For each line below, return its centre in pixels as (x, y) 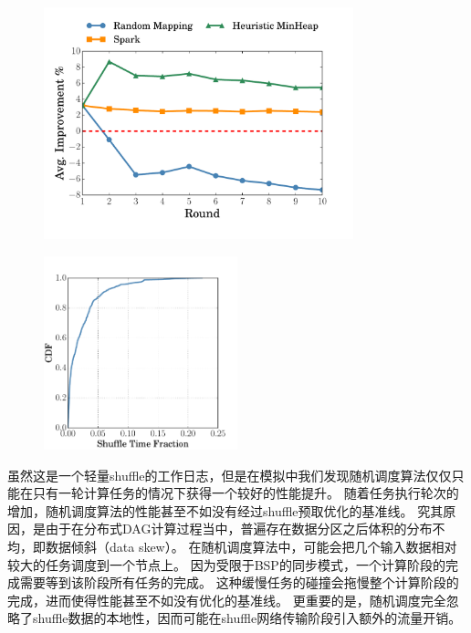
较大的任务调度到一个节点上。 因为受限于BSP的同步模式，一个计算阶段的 (226, 564)
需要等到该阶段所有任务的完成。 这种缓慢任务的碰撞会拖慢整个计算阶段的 (239, 582)
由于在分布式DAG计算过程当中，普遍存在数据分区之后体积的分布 (239, 529)
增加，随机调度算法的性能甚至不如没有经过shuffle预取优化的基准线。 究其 (225, 510)
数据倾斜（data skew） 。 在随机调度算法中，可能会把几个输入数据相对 (251, 546)
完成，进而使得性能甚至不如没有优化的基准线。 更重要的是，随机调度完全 (227, 600)
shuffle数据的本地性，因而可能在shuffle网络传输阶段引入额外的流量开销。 (247, 618)
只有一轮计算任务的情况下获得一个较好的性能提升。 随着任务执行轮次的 (246, 493)
